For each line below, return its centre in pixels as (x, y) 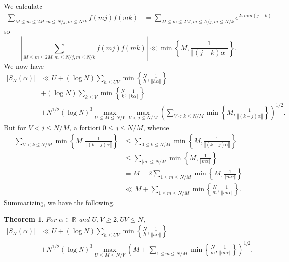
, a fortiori (85, 127)
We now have (24, 65)
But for (15, 127)
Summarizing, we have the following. (60, 202)
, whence (156, 127)
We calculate (23, 6)
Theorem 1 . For (30, 219)
